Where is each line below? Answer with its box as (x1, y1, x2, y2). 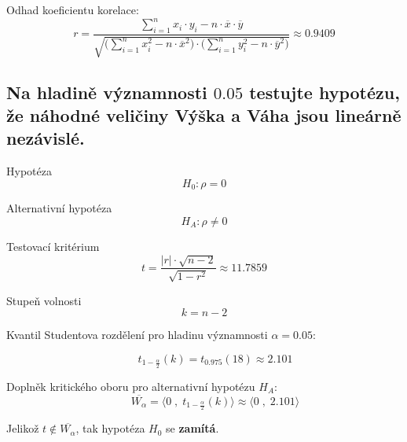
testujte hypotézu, (249, 79, 400, 104)
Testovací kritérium (6, 238, 100, 254)
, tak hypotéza (75, 420, 145, 436)
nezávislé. (6, 126, 85, 150)
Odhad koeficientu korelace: (6, 2, 139, 17)
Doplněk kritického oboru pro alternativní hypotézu (6, 378, 255, 394)
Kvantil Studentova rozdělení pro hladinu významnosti (6, 326, 268, 343)
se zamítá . (166, 420, 219, 436)
